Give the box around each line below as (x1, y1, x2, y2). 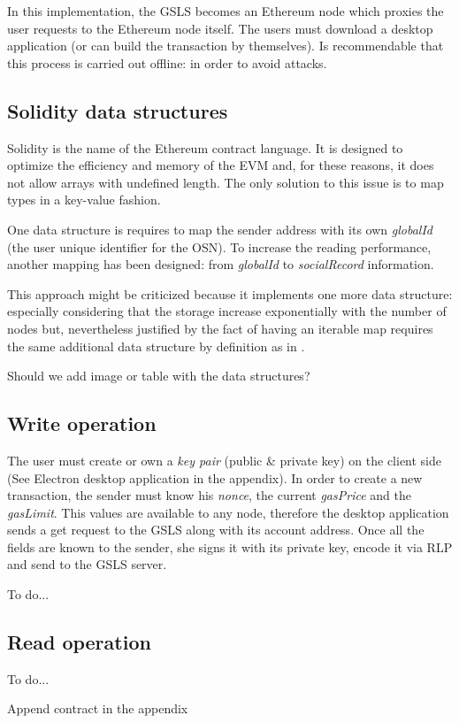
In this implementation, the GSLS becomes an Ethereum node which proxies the (7, 2, 444, 19)
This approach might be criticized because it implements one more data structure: (7, 284, 453, 303)
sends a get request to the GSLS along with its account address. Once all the (7, 520, 425, 539)
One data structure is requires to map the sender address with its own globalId (7, 219, 432, 238)
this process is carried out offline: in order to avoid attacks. (7, 53, 327, 72)
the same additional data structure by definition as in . (7, 336, 305, 355)
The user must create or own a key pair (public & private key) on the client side (7, 450, 442, 469)
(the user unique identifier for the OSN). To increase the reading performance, (7, 237, 432, 256)
